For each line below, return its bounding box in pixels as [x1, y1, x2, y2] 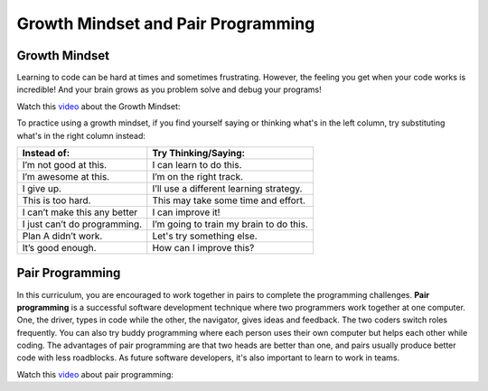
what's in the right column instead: [16, 130, 146, 141]
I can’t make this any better [22, 206, 138, 219]
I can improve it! [152, 206, 221, 219]
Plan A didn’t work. [22, 230, 103, 243]
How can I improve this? [152, 242, 255, 255]
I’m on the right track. [152, 171, 244, 183]
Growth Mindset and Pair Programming [16, 14, 315, 33]
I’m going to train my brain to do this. [152, 218, 309, 230]
